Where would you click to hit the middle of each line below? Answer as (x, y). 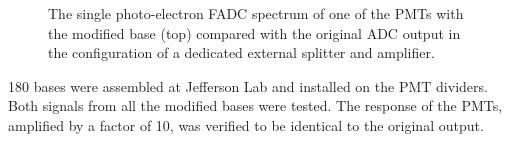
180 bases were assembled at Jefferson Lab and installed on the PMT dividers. (248, 85)
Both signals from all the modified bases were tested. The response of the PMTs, (255, 105)
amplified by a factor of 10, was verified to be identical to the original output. (246, 124)
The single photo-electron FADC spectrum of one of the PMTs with (256, 13)
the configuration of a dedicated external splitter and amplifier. (241, 52)
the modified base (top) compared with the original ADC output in (254, 32)
